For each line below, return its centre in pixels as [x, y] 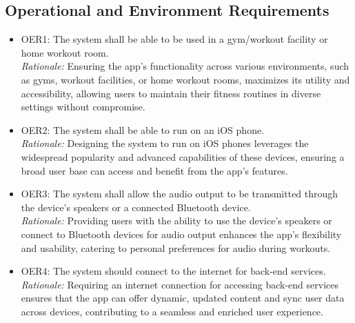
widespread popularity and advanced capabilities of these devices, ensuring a [183, 156]
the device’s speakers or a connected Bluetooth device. [136, 207]
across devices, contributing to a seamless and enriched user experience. [172, 311]
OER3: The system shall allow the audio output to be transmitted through [180, 194]
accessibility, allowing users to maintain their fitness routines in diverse [171, 93]
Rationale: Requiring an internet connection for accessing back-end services [180, 284]
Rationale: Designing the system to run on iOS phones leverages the [165, 143]
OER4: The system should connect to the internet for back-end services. [173, 271]
